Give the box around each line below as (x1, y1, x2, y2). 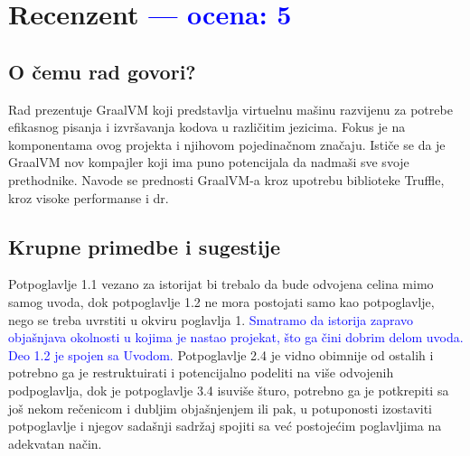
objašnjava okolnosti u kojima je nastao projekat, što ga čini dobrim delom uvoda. (8, 328, 464, 347)
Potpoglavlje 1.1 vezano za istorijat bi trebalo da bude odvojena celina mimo (8, 275, 434, 293)
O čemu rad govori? (8, 57, 196, 85)
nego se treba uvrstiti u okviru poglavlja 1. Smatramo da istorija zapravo (8, 310, 414, 329)
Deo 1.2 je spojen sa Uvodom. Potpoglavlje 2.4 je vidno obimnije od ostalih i (8, 345, 434, 364)
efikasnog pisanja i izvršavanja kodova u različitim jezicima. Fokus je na (8, 117, 406, 136)
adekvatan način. (8, 433, 102, 452)
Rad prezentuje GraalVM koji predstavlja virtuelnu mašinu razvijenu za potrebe (8, 99, 453, 118)
